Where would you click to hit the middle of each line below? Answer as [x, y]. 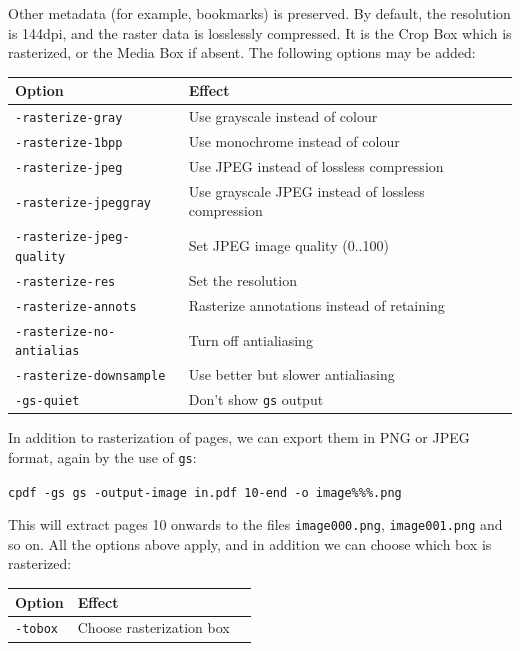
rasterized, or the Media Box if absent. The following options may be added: [242, 52]
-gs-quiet [47, 401]
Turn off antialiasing [250, 339]
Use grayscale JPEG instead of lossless [306, 190]
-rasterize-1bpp [69, 143]
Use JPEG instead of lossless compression [316, 165]
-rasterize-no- [65, 331]
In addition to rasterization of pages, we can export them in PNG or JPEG [239, 437]
